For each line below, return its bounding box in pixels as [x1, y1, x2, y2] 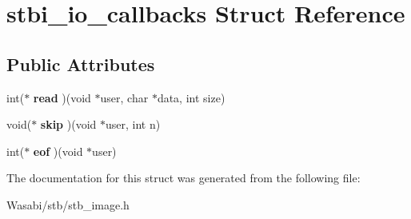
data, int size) [157, 89, 225, 106]
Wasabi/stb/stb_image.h [6, 196, 130, 213]
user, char [100, 89, 149, 106]
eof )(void [33, 142, 83, 159]
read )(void [33, 89, 91, 106]
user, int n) [105, 116, 161, 133]
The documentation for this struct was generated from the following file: [6, 169, 361, 186]
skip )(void [40, 116, 97, 133]
